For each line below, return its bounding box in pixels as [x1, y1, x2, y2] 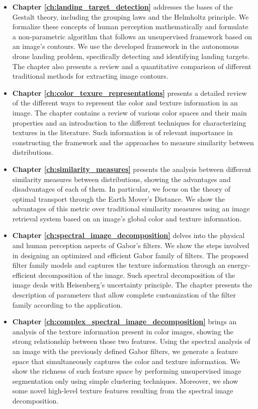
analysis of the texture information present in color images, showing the [12, 326, 234, 336]
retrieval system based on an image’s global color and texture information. [12, 213, 242, 223]
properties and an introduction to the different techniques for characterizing [12, 117, 246, 128]
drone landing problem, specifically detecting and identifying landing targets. [12, 50, 250, 61]
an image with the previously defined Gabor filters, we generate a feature [12, 346, 238, 356]
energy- [227, 260, 250, 270]
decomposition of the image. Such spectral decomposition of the [38, 269, 235, 280]
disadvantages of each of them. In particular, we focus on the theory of [12, 184, 230, 194]
